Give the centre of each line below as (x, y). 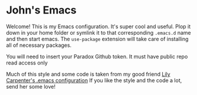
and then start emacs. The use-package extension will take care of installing (97, 39)
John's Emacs (41, 10)
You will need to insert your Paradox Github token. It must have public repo (97, 56)
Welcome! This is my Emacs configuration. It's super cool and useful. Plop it (98, 26)
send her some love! (31, 86)
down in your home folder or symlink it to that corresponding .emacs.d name (98, 32)
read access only (27, 63)
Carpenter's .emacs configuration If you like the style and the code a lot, (94, 80)
